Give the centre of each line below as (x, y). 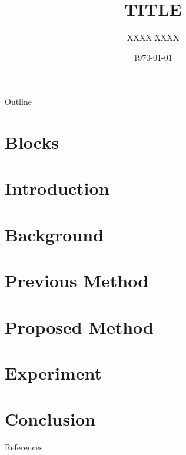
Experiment (54, 372)
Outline (18, 102)
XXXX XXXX (153, 37)
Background (54, 234)
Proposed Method (79, 326)
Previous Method (77, 280)
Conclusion (50, 419)
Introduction (57, 188)
